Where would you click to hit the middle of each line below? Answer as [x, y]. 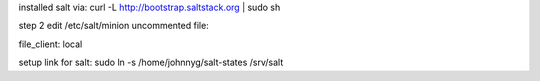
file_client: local [50, 44]
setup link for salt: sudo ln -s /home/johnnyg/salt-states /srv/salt [151, 62]
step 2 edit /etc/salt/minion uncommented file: [113, 26]
